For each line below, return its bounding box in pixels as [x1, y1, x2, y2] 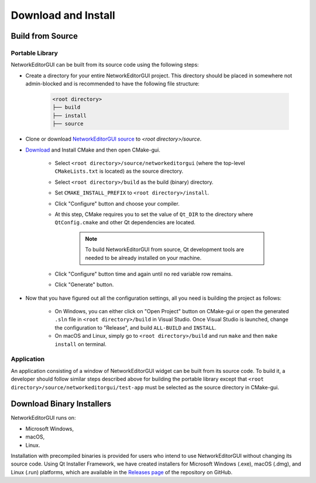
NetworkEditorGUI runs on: [11, 415, 76, 422]
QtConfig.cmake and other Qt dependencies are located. [54, 219, 196, 226]
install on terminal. [54, 340, 107, 348]
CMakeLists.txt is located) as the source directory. [54, 167, 184, 175]
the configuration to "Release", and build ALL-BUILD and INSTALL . [54, 324, 217, 331]
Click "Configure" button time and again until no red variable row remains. [54, 270, 233, 278]
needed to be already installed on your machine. [85, 254, 202, 261]
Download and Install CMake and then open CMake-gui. [25, 146, 160, 153]
